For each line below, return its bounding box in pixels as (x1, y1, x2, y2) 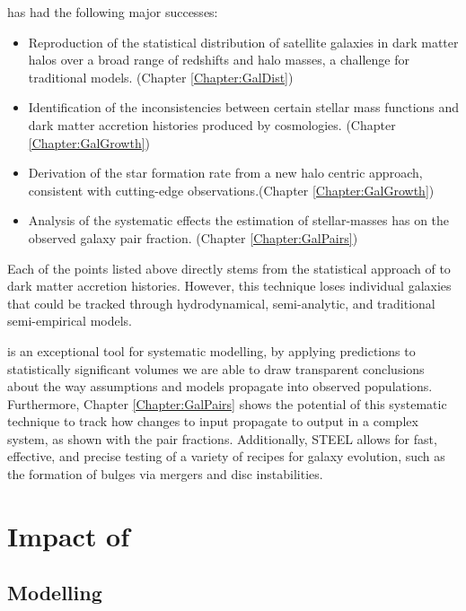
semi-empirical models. (7, 311, 133, 330)
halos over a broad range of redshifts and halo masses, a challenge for (28, 50, 409, 69)
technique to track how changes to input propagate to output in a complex (7, 412, 418, 431)
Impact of (7, 517, 130, 554)
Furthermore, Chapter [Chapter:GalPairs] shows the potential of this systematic (7, 394, 447, 413)
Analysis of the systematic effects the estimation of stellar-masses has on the (28, 211, 450, 230)
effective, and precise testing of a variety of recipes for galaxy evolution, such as (7, 447, 445, 466)
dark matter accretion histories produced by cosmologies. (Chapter (28, 115, 396, 134)
